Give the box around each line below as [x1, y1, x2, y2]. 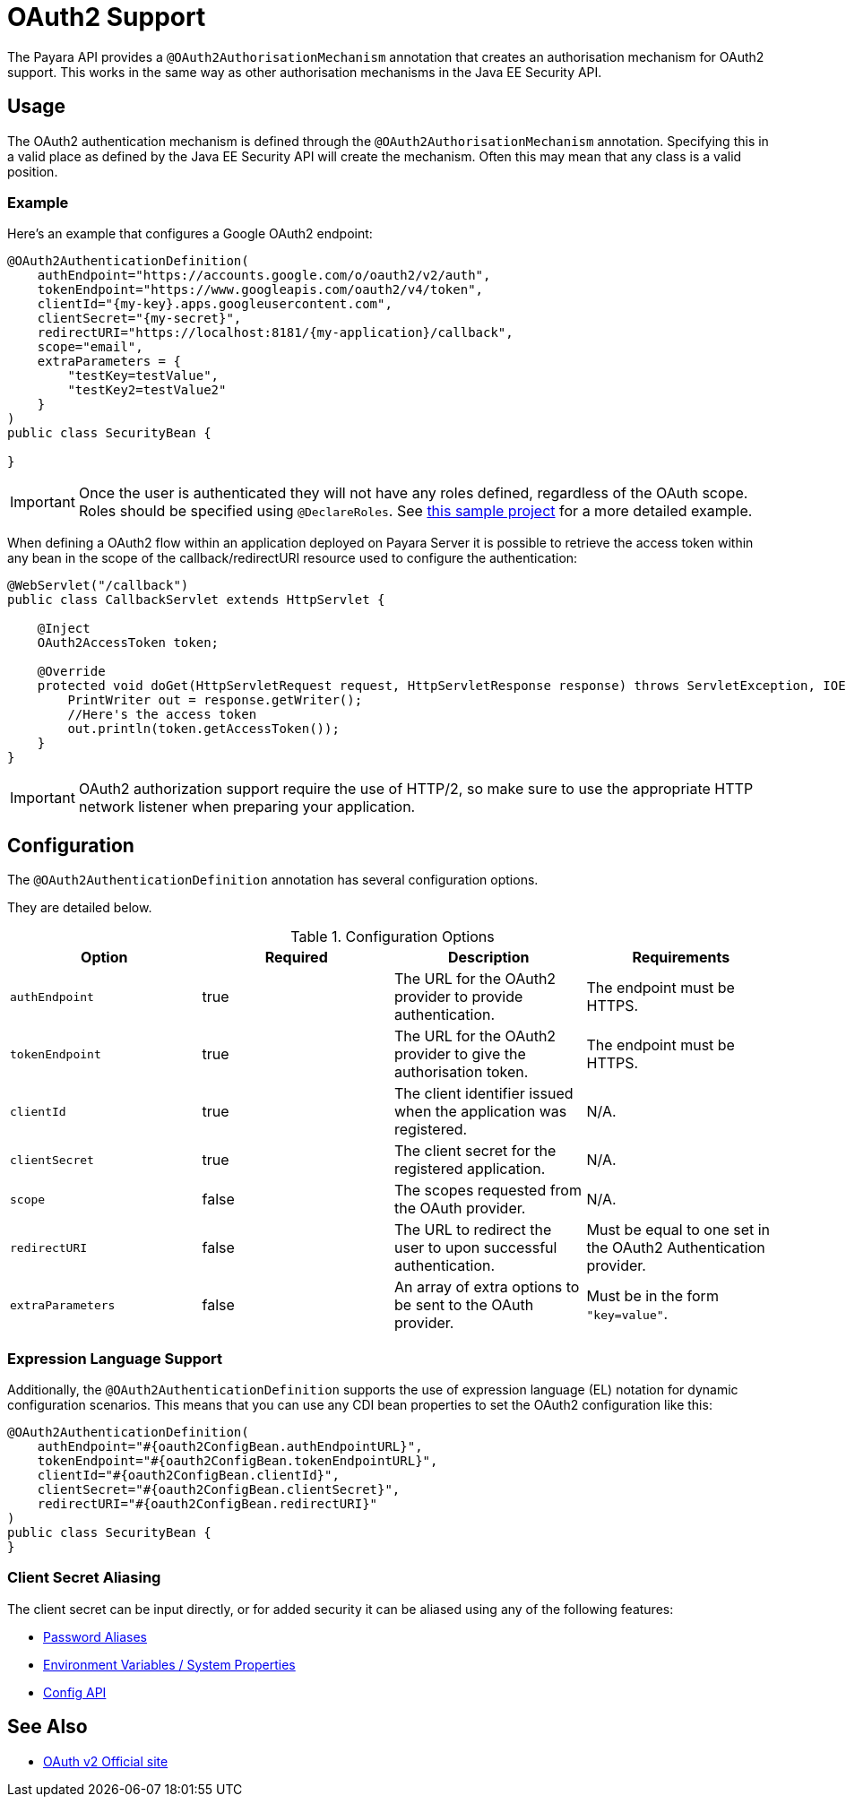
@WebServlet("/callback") [7, 578, 189, 593]
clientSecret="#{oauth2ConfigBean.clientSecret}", [37, 1481, 401, 1497]
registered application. [394, 1160, 546, 1178]
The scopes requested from [394, 1181, 582, 1200]
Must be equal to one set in [586, 1221, 771, 1239]
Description [448, 948, 530, 967]
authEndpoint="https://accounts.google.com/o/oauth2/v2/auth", [37, 268, 491, 283]
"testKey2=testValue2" [67, 383, 227, 398]
